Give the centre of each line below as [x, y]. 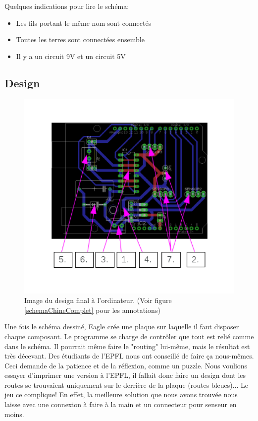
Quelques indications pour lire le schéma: [67, 6]
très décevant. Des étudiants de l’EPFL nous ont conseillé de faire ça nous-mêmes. [129, 356]
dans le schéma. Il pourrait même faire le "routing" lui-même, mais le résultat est [127, 346]
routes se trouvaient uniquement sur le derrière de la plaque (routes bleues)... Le [126, 385]
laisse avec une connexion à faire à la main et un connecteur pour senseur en [121, 404]
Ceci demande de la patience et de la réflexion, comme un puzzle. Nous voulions [126, 365]
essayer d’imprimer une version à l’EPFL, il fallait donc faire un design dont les [125, 375]
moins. [14, 414]
